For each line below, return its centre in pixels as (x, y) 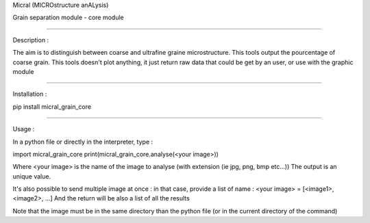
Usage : (24, 129)
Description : (31, 40)
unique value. (32, 176)
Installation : (30, 94)
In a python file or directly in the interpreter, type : (83, 142)
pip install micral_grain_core (52, 107)
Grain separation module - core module (68, 18)
